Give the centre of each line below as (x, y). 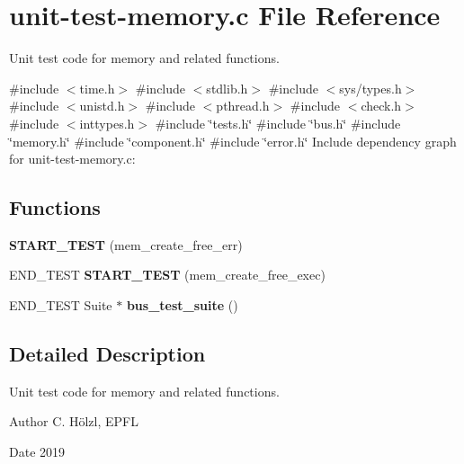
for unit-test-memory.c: (72, 159)
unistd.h (102, 106)
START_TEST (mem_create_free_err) (126, 244)
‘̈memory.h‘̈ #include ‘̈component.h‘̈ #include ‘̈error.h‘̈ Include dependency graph (233, 141)
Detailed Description (107, 354)
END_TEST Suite (61, 305)
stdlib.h (227, 88)
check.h (381, 106)
